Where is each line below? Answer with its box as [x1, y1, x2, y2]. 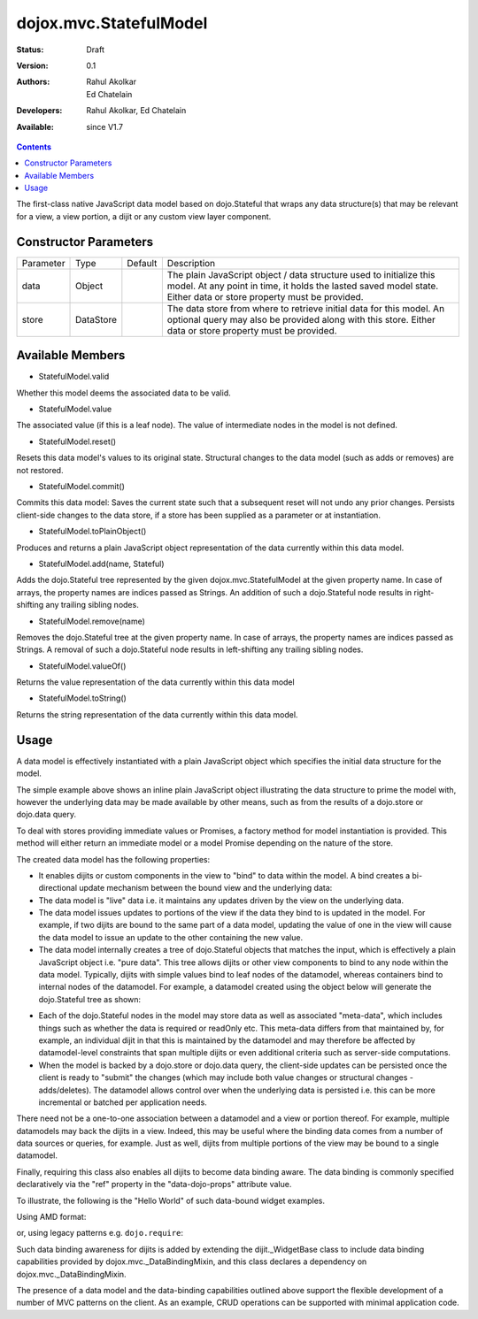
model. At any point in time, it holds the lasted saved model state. [166, 280, 439, 292]
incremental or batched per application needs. [38, 1097, 207, 1108]
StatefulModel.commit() [38, 481, 126, 491]
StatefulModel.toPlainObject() [38, 526, 147, 537]
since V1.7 [86, 121, 124, 132]
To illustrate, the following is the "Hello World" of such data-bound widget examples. [16, 1195, 326, 1206]
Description [166, 257, 216, 269]
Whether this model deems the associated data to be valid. [16, 387, 231, 398]
